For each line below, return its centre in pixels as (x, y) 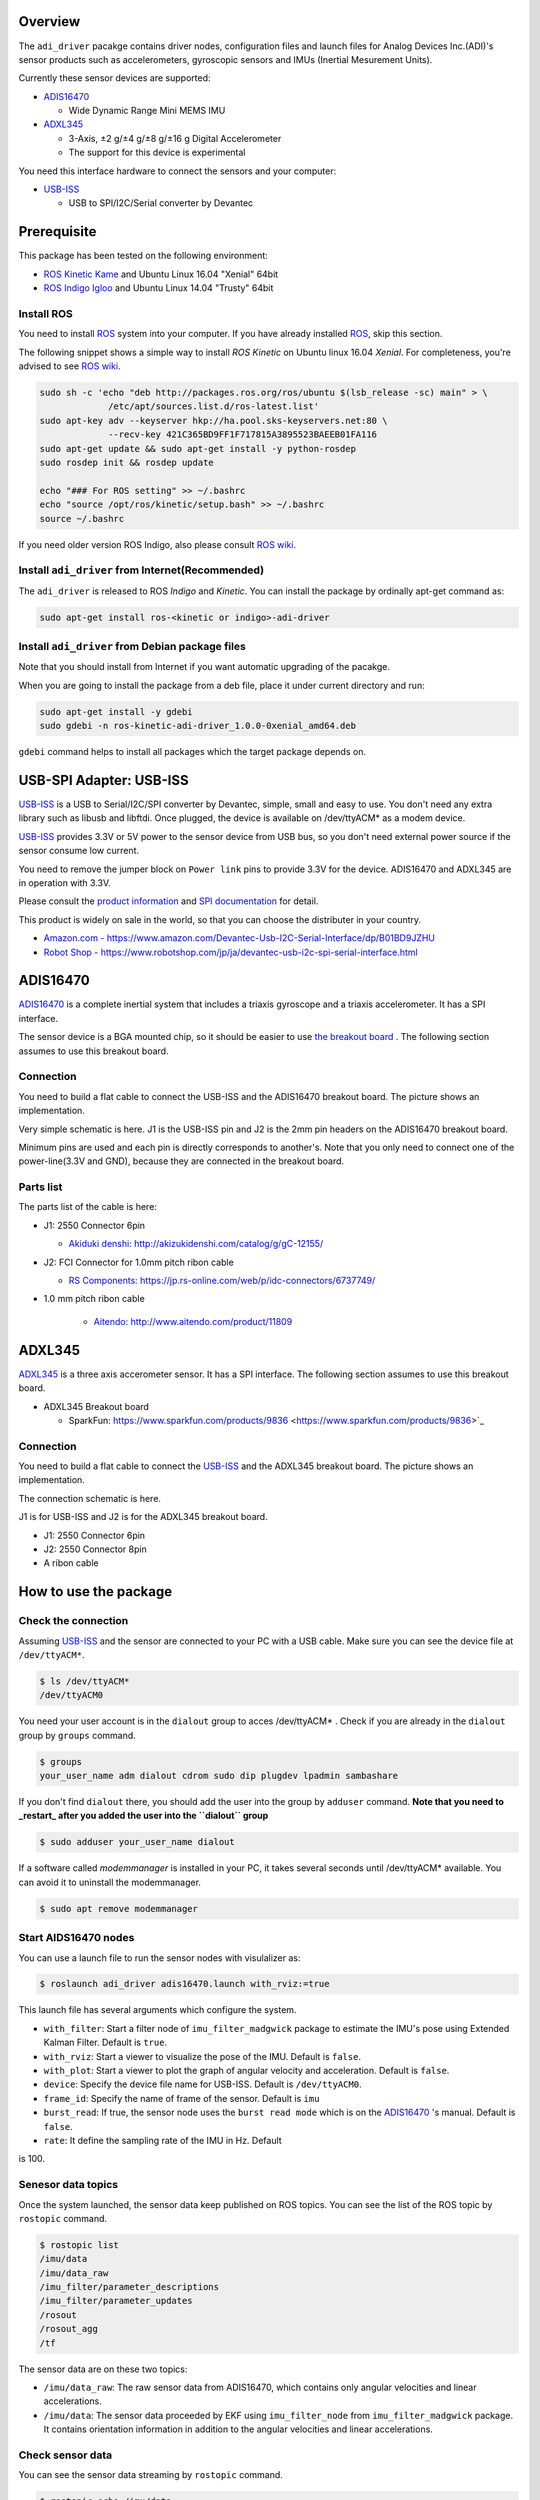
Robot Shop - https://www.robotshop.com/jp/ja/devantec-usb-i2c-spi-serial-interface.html (231, 952)
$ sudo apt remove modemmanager (119, 1908)
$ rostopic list (79, 2244)
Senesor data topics (68, 2185)
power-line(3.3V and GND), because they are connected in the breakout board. (181, 1161)
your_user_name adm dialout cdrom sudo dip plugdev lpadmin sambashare (219, 1776)
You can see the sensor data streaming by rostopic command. (151, 2475)
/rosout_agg (69, 2329)
